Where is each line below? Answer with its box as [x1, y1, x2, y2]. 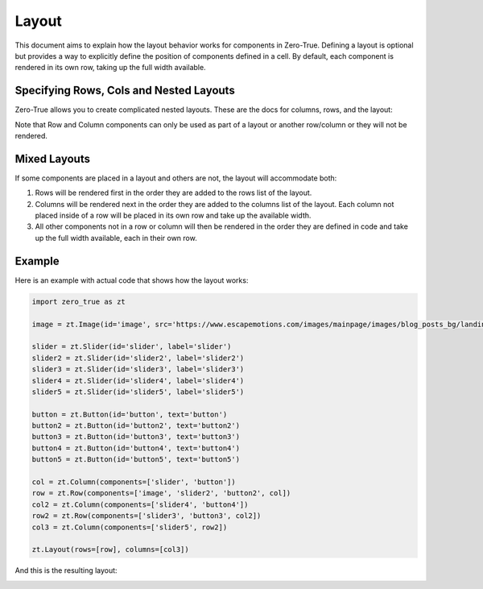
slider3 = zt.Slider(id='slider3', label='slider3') [31, 365, 245, 374]
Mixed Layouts [14, 151, 90, 165]
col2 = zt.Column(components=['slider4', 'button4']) [31, 500, 249, 509]
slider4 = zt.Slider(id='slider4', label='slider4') [31, 375, 245, 385]
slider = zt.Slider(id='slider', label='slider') [31, 342, 232, 351]
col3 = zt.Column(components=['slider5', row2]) [31, 522, 228, 532]
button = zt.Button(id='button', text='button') [31, 409, 228, 419]
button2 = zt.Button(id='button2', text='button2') [31, 421, 241, 430]
